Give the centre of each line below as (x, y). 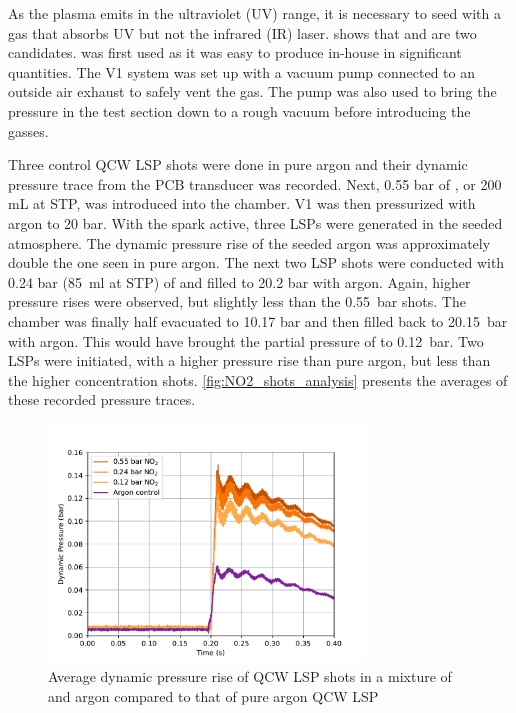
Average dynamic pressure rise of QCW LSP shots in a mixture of (250, 675)
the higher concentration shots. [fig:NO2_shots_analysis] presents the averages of (258, 379)
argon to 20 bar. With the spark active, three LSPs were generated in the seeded (255, 222)
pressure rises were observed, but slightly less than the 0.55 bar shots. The (237, 301)
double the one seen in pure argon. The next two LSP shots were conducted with (256, 262)
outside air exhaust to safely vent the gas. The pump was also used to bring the (252, 91)
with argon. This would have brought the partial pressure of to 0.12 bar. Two (246, 340)
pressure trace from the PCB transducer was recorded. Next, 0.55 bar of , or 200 (255, 183)
